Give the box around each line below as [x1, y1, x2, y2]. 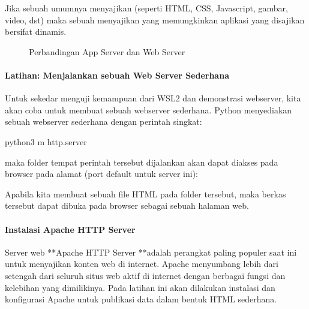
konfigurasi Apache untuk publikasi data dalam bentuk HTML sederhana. [5, 293, 277, 305]
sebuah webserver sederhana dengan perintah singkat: [5, 115, 202, 128]
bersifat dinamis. [5, 25, 67, 38]
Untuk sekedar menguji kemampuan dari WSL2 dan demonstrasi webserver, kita [5, 92, 301, 104]
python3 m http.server [5, 135, 87, 148]
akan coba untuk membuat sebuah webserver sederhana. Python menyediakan [5, 103, 292, 116]
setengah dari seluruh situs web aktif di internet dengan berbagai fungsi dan [5, 269, 286, 281]
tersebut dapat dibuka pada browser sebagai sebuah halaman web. [5, 199, 249, 212]
